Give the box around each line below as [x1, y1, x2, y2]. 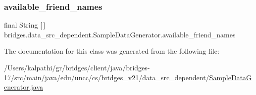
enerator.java [4, 82, 44, 92]
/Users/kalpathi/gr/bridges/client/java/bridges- [4, 63, 150, 72]
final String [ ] [4, 20, 46, 30]
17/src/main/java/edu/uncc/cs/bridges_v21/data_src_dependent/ [4, 72, 209, 82]
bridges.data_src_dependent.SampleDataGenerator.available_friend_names [4, 29, 236, 39]
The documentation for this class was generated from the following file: [4, 46, 219, 56]
